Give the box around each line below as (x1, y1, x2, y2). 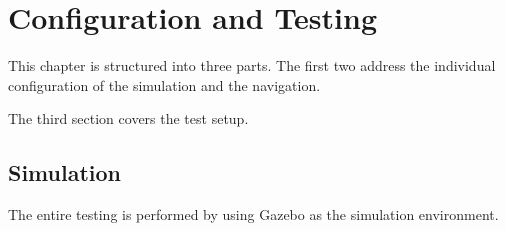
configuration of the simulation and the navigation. (8, 74, 321, 95)
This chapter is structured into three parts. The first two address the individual (8, 55, 496, 76)
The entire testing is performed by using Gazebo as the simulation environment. (8, 204, 499, 225)
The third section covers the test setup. (8, 108, 249, 129)
